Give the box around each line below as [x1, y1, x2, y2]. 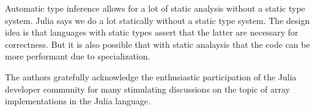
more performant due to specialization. [5, 50, 150, 63]
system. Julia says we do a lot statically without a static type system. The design [5, 13, 310, 26]
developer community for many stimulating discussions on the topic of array [5, 82, 291, 95]
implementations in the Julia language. [5, 94, 150, 107]
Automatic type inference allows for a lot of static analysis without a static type [5, 2, 305, 14]
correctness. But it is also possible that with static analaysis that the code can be [5, 37, 310, 50]
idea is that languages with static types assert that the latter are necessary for [5, 26, 298, 39]
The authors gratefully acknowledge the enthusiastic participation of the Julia [5, 70, 297, 83]
